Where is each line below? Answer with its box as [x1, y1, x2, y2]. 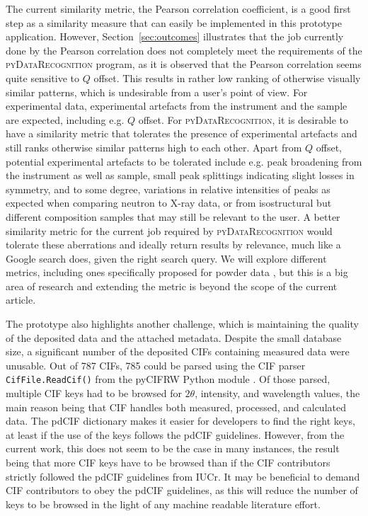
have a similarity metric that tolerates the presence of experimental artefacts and [6, 126, 357, 141]
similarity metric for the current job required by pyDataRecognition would [6, 223, 333, 238]
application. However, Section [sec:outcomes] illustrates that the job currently [6, 29, 344, 44]
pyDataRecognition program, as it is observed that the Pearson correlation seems [6, 57, 362, 71]
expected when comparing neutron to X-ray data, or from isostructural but [6, 195, 332, 210]
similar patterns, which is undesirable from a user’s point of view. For [6, 84, 308, 99]
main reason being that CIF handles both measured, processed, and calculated [6, 399, 346, 414]
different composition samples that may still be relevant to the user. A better [6, 209, 340, 224]
